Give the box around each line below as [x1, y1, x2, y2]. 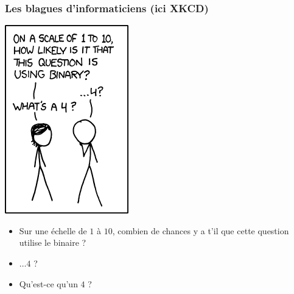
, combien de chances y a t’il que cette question [112, 224, 289, 237]
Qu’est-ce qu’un [19, 277, 78, 290]
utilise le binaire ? [19, 236, 86, 249]
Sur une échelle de [19, 224, 87, 237]
